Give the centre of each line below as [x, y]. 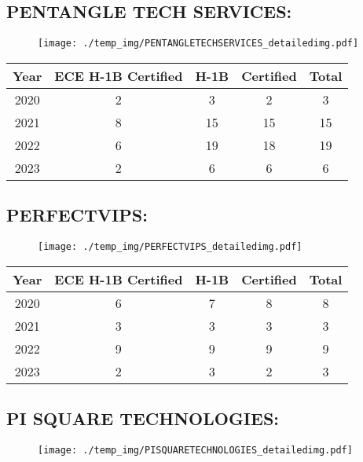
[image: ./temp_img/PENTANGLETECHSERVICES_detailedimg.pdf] [198, 44]
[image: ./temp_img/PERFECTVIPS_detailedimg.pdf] [170, 247]
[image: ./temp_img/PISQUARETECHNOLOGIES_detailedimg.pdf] [195, 450]
